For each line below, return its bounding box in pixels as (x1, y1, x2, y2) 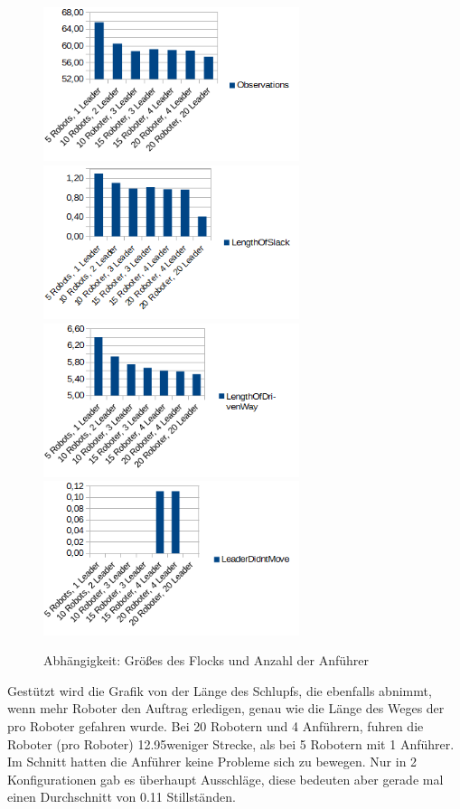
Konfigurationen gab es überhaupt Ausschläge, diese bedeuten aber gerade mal (7, 769, 444, 788)
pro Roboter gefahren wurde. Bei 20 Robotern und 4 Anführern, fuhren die (7, 717, 424, 736)
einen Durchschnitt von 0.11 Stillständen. (7, 787, 236, 806)
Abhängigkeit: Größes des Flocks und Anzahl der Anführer (43, 651, 370, 670)
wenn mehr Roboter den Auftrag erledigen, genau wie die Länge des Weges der (7, 699, 445, 718)
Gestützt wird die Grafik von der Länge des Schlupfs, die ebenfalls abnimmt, (7, 681, 432, 700)
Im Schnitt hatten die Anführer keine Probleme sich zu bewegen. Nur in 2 (7, 752, 418, 771)
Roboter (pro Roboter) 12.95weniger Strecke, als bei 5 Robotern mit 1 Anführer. (7, 734, 455, 753)
